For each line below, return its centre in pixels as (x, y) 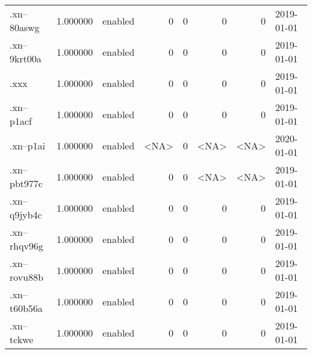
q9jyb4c (26, 214)
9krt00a (25, 58)
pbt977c (26, 183)
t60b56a (26, 308)
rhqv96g (27, 246)
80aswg (25, 27)
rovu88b (27, 277)
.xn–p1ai (28, 145)
